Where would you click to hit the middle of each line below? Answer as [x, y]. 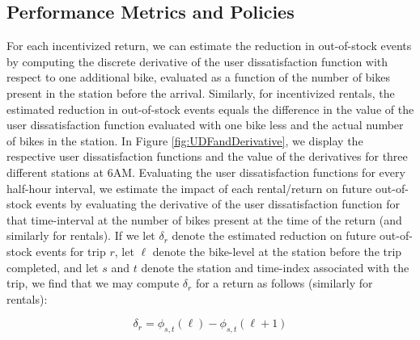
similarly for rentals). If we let [81, 235]
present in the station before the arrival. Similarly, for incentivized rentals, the [201, 92]
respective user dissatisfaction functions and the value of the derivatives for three [207, 156]
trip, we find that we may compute [93, 283]
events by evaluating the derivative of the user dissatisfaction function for [218, 204]
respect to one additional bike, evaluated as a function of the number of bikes [198, 77]
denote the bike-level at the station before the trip [277, 251]
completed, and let [53, 267]
